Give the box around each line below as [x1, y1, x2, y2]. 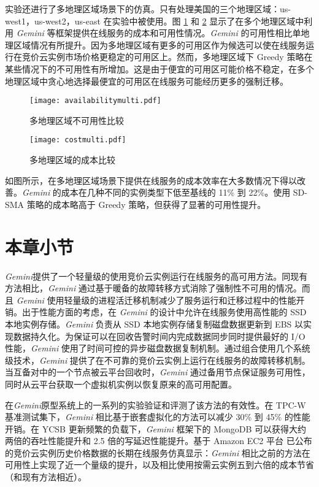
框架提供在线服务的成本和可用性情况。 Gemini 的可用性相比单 [55, 26, 301, 39]
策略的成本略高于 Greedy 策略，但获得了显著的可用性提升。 [26, 197, 266, 210]
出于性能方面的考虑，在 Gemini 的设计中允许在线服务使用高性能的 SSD [21, 305, 307, 318]
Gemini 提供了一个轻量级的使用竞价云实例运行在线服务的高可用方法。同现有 [5, 269, 308, 282]
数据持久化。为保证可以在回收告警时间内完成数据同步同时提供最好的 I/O [13, 329, 306, 342]
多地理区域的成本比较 [29, 153, 115, 166]
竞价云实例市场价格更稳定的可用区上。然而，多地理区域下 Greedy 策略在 [21, 50, 313, 63]
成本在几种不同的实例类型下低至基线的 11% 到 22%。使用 [61, 186, 291, 199]
